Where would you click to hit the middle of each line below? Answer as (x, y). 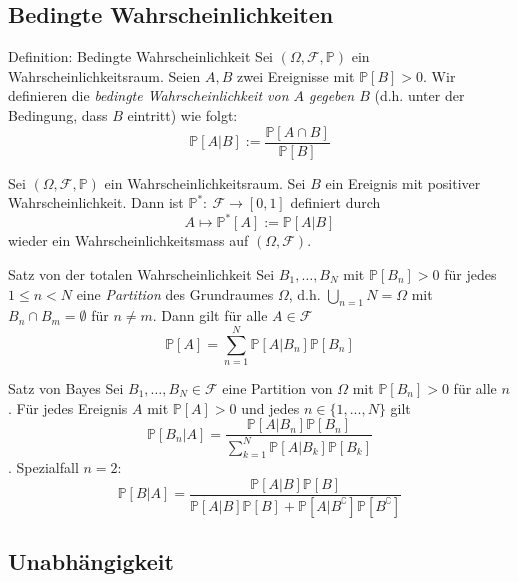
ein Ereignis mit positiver (403, 182)
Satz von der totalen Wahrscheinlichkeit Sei (141, 273)
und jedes (270, 407)
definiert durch (335, 202)
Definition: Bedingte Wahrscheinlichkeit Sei (140, 56)
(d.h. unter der (419, 95)
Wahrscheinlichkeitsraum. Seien (104, 75)
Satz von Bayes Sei (66, 388)
